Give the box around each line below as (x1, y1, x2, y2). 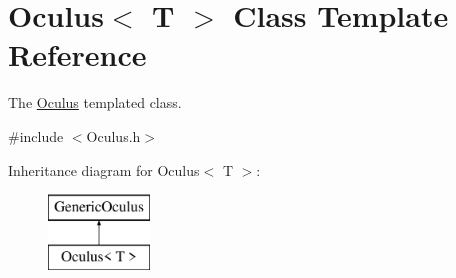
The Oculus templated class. (8, 92, 182, 113)
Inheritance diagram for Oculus (8, 159, 200, 180)
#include (8, 125, 64, 146)
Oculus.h (86, 125, 141, 146)
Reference (8, 34, 147, 75)
